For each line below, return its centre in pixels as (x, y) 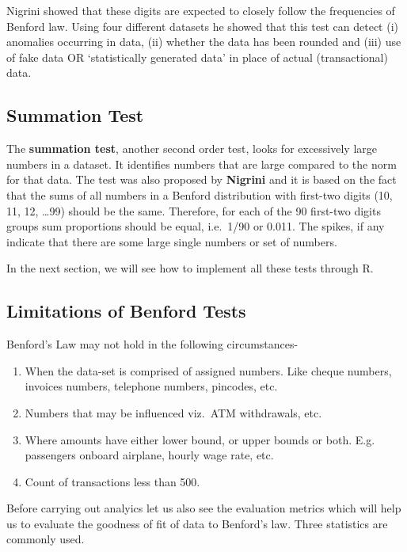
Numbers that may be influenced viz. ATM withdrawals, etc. (173, 412)
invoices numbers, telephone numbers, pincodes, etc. (151, 386)
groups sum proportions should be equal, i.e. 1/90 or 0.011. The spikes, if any (196, 226)
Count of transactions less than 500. (112, 481)
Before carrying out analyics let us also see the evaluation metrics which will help (204, 508)
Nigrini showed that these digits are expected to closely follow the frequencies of (201, 10)
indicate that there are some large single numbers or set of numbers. (172, 241)
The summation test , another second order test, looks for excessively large (192, 148)
